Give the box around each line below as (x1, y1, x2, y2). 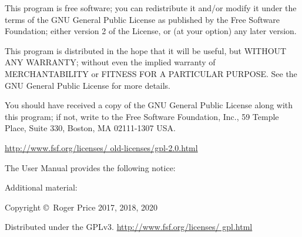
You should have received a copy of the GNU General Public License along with (5, 99, 293, 111)
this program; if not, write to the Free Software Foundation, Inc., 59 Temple (5, 110, 279, 122)
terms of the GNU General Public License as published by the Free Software (5, 13, 280, 25)
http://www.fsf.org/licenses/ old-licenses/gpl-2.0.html (5, 141, 198, 153)
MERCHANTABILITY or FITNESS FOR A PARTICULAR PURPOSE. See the (5, 67, 297, 79)
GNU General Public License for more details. (5, 79, 171, 91)
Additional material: (5, 181, 78, 193)
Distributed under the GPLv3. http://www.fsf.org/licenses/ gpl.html (5, 221, 253, 233)
